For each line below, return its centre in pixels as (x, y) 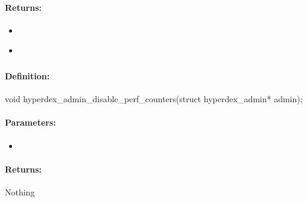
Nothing (20, 191)
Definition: (27, 75)
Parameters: (30, 122)
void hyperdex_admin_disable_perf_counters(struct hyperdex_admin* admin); (154, 99)
